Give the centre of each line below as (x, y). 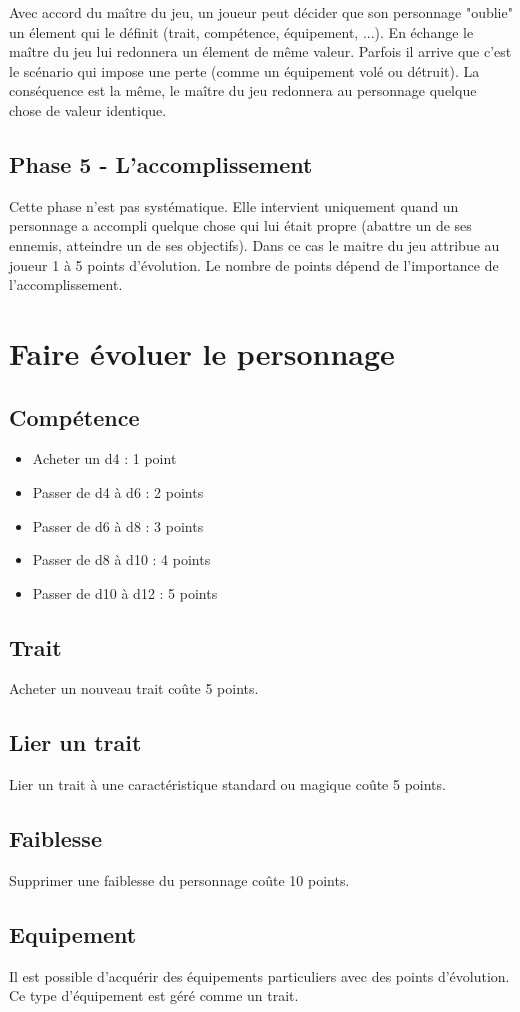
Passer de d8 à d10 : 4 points (121, 559)
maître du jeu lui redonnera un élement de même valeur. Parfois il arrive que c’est (260, 51)
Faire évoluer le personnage (202, 352)
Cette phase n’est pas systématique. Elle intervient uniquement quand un (234, 205)
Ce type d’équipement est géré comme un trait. (154, 995)
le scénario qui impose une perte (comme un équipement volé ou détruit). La (244, 70)
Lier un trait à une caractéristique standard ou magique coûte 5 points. (227, 784)
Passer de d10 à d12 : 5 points (125, 592)
